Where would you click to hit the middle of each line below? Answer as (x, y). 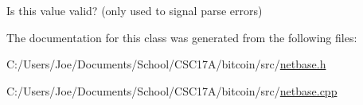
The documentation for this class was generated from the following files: (182, 37)
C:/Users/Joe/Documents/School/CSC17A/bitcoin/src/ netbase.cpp (172, 90)
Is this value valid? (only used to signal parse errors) (135, 10)
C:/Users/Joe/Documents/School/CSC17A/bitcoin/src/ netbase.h (166, 64)
